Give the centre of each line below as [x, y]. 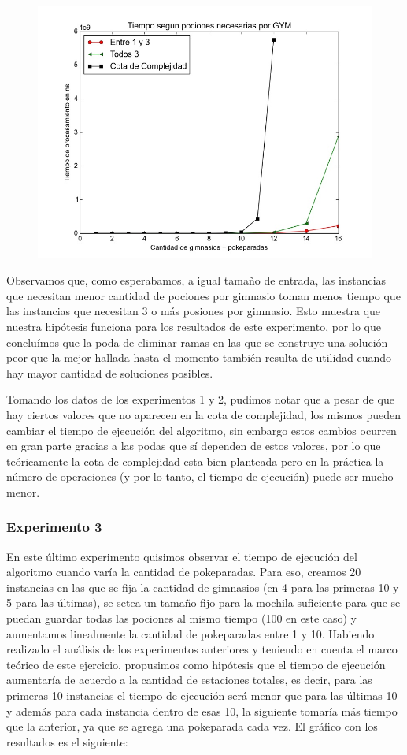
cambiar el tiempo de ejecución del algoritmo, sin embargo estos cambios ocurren [202, 430]
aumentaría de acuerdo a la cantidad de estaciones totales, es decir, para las [189, 680]
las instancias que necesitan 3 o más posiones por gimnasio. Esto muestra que [194, 311]
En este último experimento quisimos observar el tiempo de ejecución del [182, 556]
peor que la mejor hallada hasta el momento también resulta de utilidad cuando [199, 357]
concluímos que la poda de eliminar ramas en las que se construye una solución [197, 342]
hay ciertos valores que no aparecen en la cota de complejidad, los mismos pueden [203, 414]
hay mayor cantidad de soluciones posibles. [110, 372]
